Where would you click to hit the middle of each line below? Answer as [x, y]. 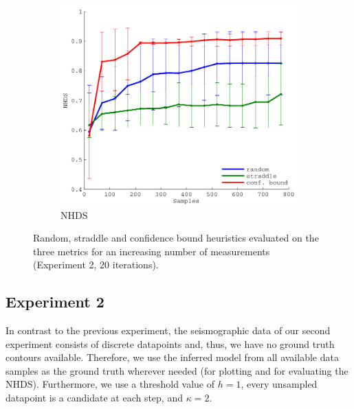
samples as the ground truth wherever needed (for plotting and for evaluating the [177, 370]
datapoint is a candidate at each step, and [94, 398]
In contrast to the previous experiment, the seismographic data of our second [168, 330]
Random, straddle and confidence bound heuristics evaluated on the [176, 238]
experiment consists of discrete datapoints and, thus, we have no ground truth [170, 343]
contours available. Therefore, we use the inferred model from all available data [172, 357]
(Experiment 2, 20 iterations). [96, 265]
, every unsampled [279, 384]
